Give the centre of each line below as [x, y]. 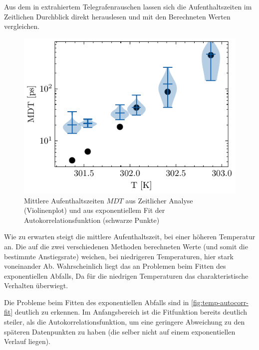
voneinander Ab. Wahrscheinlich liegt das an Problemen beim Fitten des [115, 266]
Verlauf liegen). [27, 341]
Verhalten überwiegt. [36, 285]
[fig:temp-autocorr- [220, 302]
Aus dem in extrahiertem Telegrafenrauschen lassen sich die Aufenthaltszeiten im [128, 6]
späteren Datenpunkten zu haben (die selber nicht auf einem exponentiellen [120, 331]
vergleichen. [22, 26]
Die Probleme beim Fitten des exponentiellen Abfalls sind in [97, 302]
